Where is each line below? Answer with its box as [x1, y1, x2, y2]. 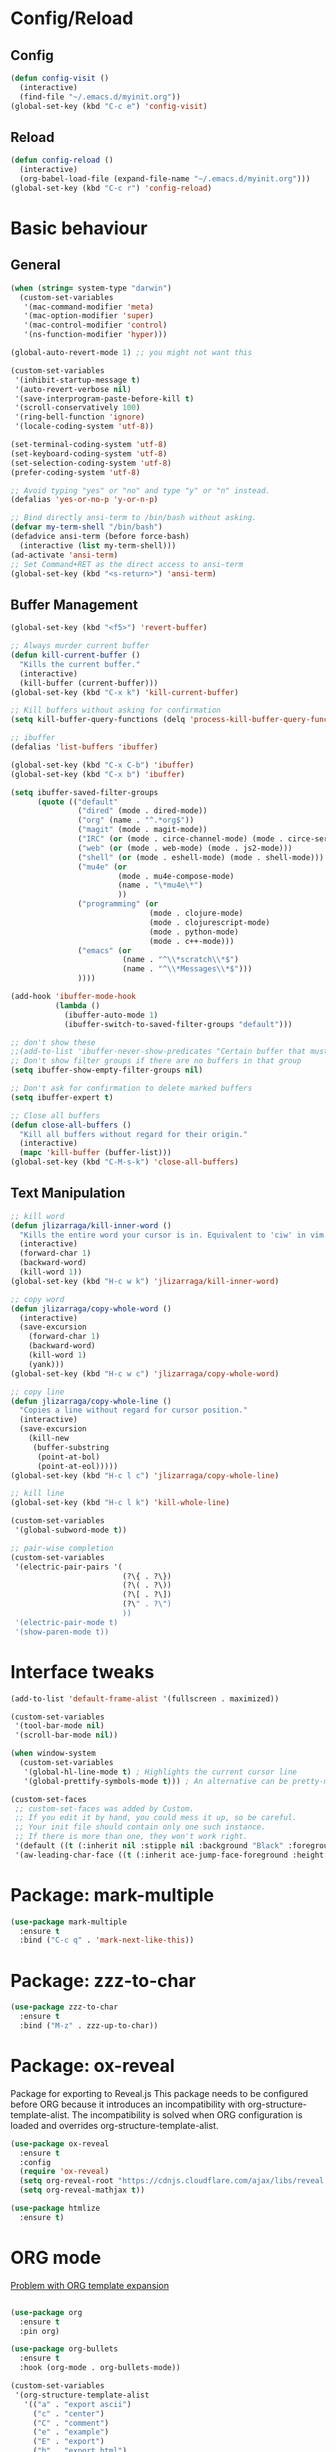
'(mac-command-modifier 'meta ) [23, 302, 155, 312]
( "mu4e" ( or [77, 862, 128, 872]
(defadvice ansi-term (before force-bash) [10, 532, 190, 542]
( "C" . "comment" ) [32, 2418, 110, 2428]
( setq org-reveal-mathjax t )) [19, 2185, 145, 2196]
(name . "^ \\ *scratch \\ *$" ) [121, 955, 240, 965]
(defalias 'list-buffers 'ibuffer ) [10, 742, 159, 752]
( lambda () [54, 1000, 101, 1011]
